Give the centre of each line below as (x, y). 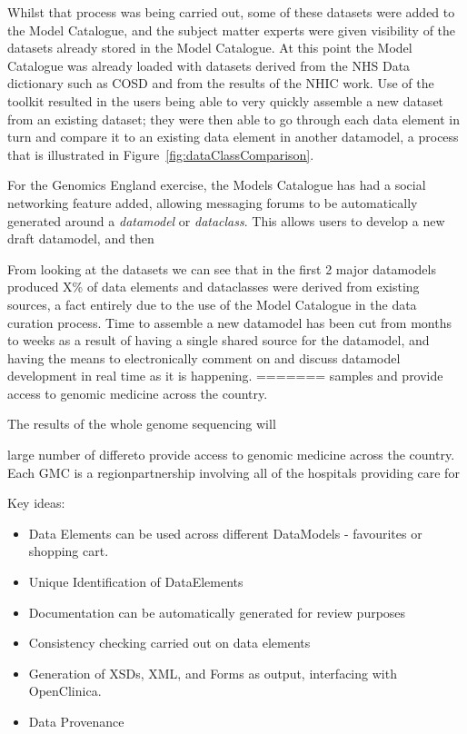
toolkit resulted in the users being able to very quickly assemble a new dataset (226, 100)
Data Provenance (76, 721)
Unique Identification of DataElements (136, 582)
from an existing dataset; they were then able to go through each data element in (234, 119)
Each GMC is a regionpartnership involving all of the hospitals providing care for (233, 472)
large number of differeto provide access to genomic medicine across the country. (231, 455)
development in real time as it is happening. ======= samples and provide (225, 376)
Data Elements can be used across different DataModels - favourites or (225, 533)
